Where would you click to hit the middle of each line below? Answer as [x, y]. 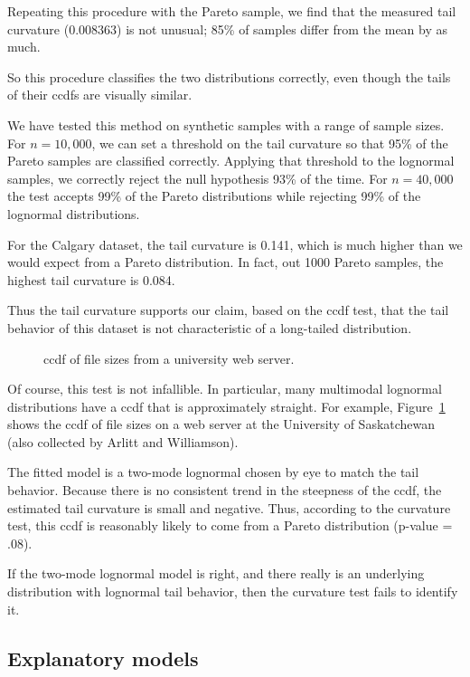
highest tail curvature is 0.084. [91, 279]
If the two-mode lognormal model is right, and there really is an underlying [216, 573]
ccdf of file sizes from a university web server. [169, 358]
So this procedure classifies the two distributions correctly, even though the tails [229, 76]
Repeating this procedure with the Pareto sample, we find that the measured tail [232, 11]
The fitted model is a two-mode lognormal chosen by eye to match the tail [213, 472]
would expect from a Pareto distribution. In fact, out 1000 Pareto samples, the [226, 262]
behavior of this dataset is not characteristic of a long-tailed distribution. [210, 327]
